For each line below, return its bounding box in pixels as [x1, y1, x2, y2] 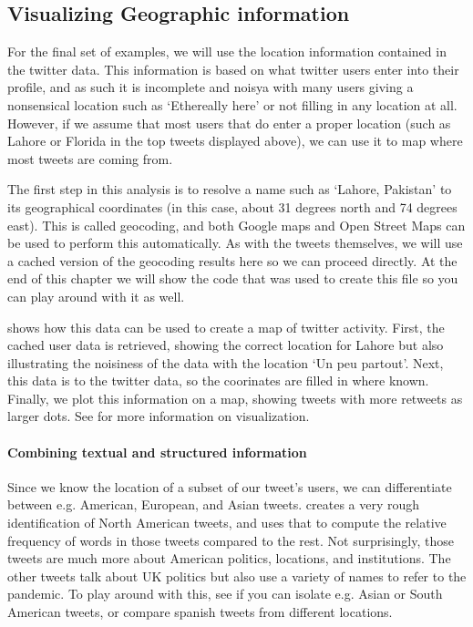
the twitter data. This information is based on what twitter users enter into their [7, 59, 459, 78]
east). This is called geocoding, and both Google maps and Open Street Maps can [7, 215, 466, 234]
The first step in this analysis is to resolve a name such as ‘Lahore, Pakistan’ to [7, 180, 452, 199]
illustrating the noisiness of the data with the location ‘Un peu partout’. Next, [7, 353, 444, 372]
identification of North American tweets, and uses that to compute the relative [7, 513, 447, 532]
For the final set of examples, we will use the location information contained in [7, 42, 447, 61]
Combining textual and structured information [7, 442, 307, 461]
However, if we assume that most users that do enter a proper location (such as [7, 113, 451, 132]
